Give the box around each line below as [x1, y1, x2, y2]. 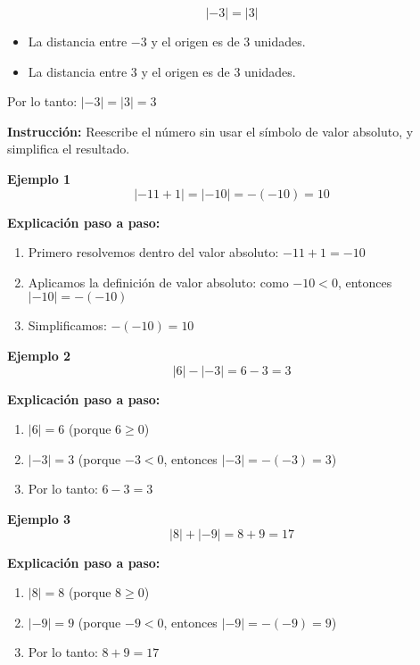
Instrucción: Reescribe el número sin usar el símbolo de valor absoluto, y [7, 121, 414, 140]
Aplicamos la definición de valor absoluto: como [28, 272, 289, 291]
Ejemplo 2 [7, 345, 71, 364]
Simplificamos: [28, 316, 107, 335]
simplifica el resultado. [7, 139, 130, 158]
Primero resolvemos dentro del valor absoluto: [28, 243, 279, 262]
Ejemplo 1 [7, 169, 71, 187]
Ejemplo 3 [7, 509, 71, 528]
